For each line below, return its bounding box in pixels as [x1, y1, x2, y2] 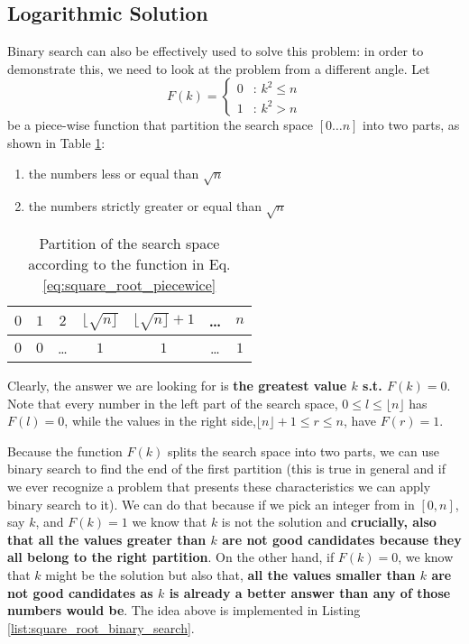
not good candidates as [7, 583, 153, 602]
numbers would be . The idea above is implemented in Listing [7, 601, 361, 620]
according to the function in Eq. [28, 253, 231, 275]
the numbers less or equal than [28, 163, 199, 182]
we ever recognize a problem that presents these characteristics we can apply [7, 477, 431, 496]
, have [343, 411, 377, 430]
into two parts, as [363, 115, 460, 134]
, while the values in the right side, [64, 411, 256, 430]
